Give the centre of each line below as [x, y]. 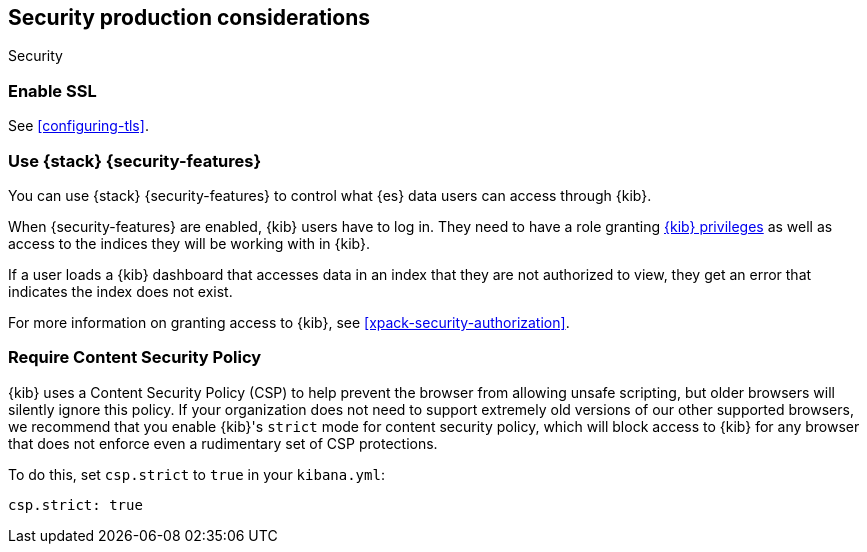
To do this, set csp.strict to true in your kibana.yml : [196, 474]
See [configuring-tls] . [78, 126]
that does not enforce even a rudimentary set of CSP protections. [223, 443]
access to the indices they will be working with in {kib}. [189, 243]
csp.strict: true [75, 504]
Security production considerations [189, 17]
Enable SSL [52, 90]
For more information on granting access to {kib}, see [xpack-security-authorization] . [289, 322]
